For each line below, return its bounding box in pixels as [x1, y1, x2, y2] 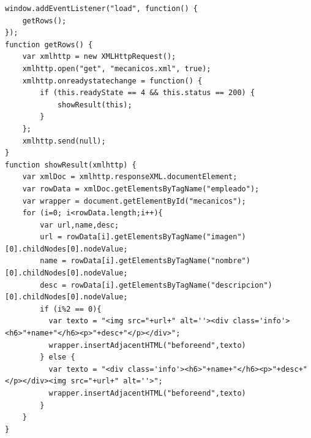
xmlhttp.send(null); [22, 136, 106, 145]
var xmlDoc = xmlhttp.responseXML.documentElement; [22, 172, 238, 182]
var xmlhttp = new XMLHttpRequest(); [22, 52, 176, 61]
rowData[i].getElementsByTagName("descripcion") [70, 280, 272, 290]
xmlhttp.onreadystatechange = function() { [22, 76, 203, 85]
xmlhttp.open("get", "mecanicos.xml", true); [22, 64, 211, 73]
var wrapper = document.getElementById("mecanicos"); [22, 196, 246, 206]
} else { [40, 353, 75, 362]
